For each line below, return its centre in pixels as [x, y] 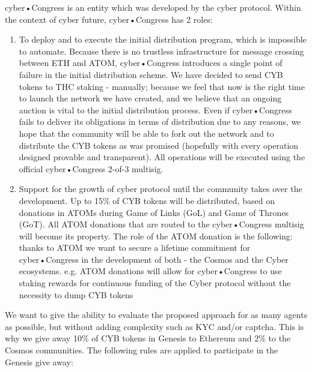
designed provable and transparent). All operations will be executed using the [162, 157]
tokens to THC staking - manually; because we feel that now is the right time [162, 86]
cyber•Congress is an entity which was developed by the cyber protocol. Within [153, 7]
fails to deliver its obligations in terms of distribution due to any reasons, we [160, 121]
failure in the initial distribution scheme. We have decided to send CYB [151, 74]
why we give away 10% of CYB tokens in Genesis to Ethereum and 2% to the [148, 338]
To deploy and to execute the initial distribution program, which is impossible [163, 39]
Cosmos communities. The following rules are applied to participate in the [142, 350]
